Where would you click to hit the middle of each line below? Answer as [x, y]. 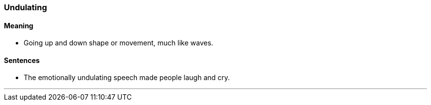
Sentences [22, 60]
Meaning [19, 25]
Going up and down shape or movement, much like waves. [119, 43]
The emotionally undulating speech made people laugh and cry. [127, 78]
